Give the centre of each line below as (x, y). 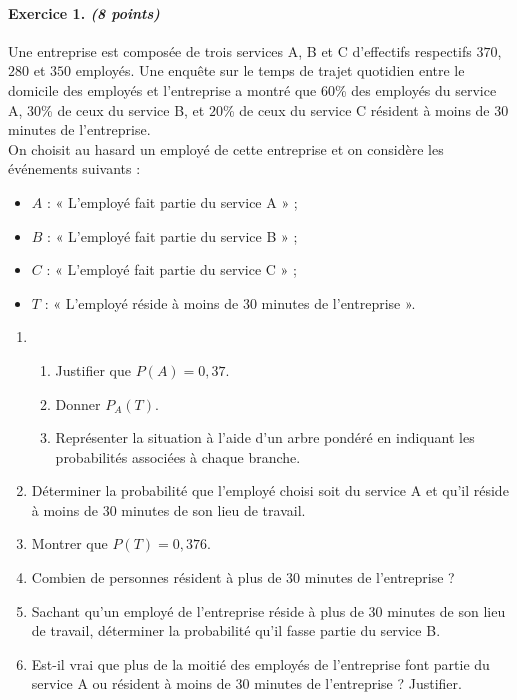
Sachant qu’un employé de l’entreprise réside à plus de (197, 610)
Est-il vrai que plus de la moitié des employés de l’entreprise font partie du (260, 663)
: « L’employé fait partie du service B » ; (172, 235)
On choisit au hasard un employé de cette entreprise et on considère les (226, 148)
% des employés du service (415, 89)
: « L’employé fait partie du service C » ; (171, 269)
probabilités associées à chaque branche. (178, 456)
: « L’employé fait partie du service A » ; (172, 201)
